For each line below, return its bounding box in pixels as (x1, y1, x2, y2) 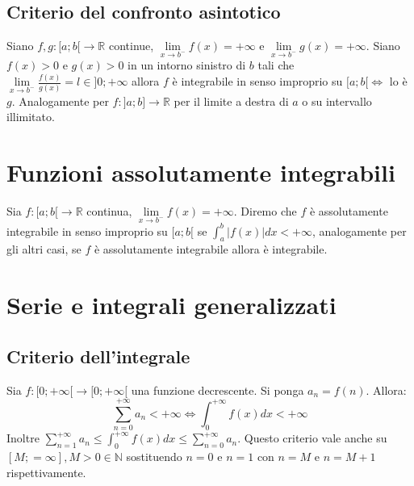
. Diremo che (233, 202, 297, 219)
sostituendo (126, 448, 182, 465)
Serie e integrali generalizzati (6, 288, 337, 321)
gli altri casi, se (6, 241, 82, 258)
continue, (108, 37, 154, 54)
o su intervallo (302, 92, 372, 109)
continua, (86, 202, 132, 219)
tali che (257, 57, 295, 73)
